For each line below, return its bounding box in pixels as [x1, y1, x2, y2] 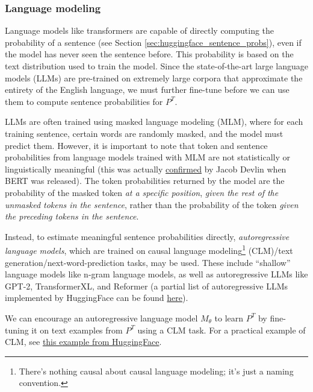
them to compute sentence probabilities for [5, 95, 163, 107]
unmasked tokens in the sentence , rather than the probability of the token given [5, 198, 299, 210]
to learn [214, 311, 244, 324]
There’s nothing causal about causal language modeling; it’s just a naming [19, 364, 294, 377]
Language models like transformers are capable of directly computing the [5, 24, 274, 37]
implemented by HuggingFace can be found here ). [5, 291, 188, 304]
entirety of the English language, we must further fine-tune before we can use [5, 83, 290, 96]
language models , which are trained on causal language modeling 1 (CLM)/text [5, 242, 293, 256]
